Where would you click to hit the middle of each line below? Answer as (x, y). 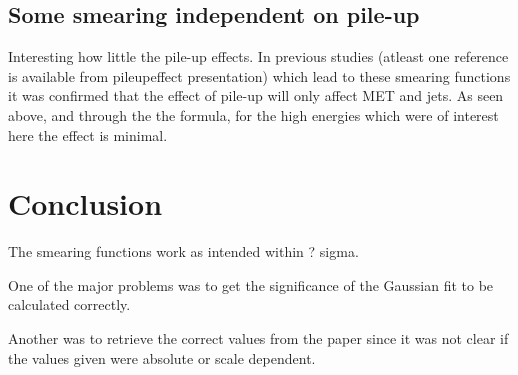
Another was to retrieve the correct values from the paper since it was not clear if (258, 338)
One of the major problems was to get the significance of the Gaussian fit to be (251, 284)
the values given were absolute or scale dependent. (162, 357)
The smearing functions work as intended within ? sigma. (183, 251)
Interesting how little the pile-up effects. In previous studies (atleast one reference (258, 56)
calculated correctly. (69, 304)
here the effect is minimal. (88, 134)
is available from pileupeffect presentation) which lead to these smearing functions (259, 75)
